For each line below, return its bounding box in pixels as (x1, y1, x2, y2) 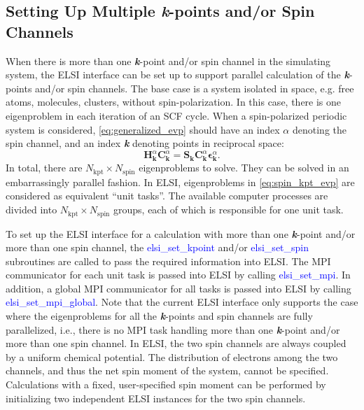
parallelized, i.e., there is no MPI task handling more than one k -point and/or (6, 322, 340, 337)
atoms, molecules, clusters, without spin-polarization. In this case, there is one (6, 94, 342, 109)
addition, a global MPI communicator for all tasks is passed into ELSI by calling (6, 281, 351, 295)
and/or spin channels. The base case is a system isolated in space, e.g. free (35, 80, 354, 95)
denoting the (292, 122, 347, 136)
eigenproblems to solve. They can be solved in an (139, 160, 349, 175)
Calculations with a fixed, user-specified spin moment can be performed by (6, 377, 326, 392)
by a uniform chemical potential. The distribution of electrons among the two (6, 349, 338, 364)
